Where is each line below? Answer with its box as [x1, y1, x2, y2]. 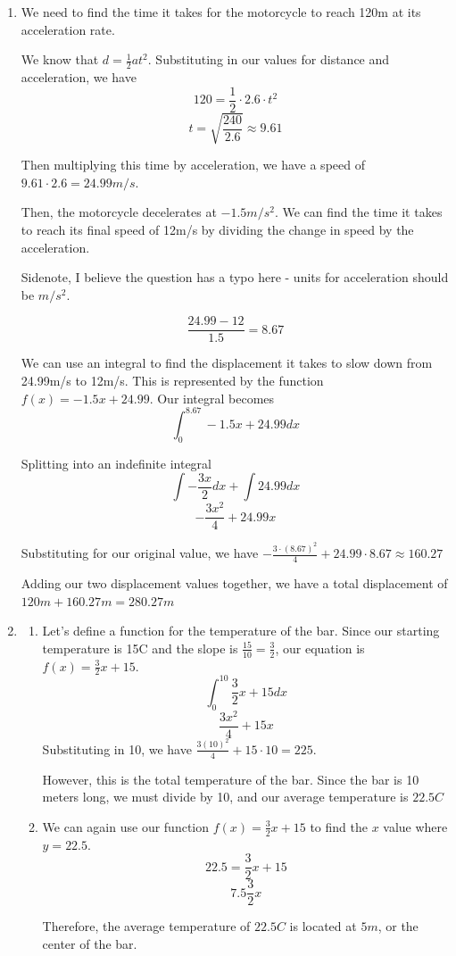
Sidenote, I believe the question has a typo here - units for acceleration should [21, 268, 449, 287]
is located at [289, 917, 357, 935]
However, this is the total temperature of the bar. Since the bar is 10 [42, 769, 419, 788]
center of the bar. [42, 934, 137, 952]
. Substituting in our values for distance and [147, 50, 390, 69]
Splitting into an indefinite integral [21, 453, 212, 472]
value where [383, 817, 448, 835]
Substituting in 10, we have [42, 739, 192, 758]
